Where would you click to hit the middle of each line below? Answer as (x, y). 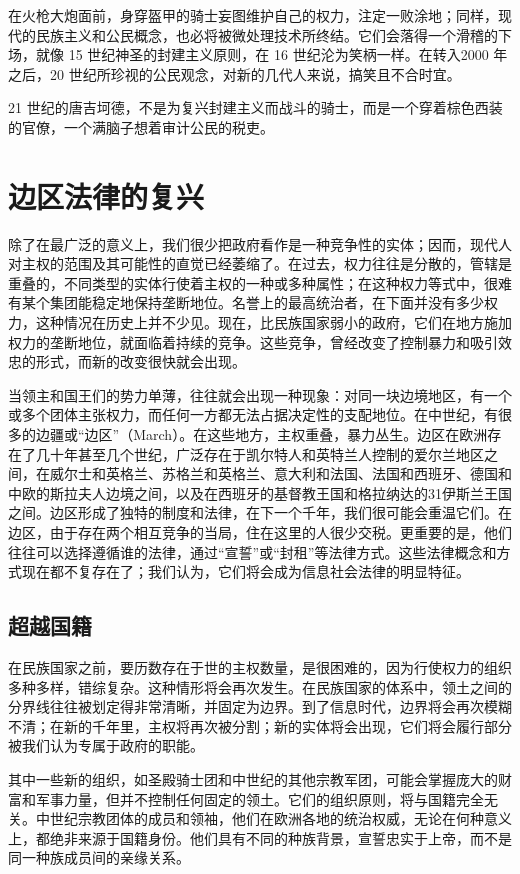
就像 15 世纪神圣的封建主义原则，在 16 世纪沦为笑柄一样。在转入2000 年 (271, 54)
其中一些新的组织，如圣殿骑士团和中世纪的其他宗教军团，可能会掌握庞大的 (253, 778)
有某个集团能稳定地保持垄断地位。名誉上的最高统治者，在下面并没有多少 (246, 302)
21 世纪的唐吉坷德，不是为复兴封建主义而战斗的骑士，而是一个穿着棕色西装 (255, 107)
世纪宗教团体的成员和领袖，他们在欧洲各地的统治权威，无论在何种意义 (280, 818)
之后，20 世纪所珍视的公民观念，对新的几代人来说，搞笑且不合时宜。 (234, 73)
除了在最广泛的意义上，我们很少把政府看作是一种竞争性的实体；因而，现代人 (260, 243)
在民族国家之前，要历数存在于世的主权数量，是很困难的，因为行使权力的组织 (260, 666)
